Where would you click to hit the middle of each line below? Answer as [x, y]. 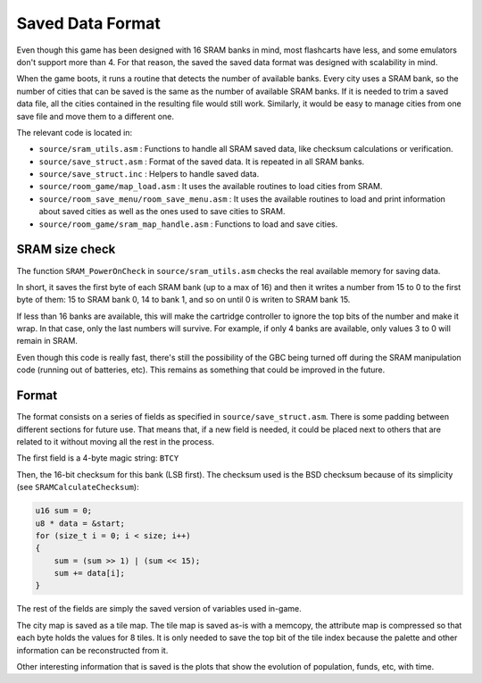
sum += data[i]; [89, 573]
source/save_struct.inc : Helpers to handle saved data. [149, 174]
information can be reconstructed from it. [92, 650]
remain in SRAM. [47, 341]
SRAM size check [66, 250]
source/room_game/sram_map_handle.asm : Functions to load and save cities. [188, 224]
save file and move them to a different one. [95, 116]
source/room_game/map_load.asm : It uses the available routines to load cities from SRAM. [211, 187]
